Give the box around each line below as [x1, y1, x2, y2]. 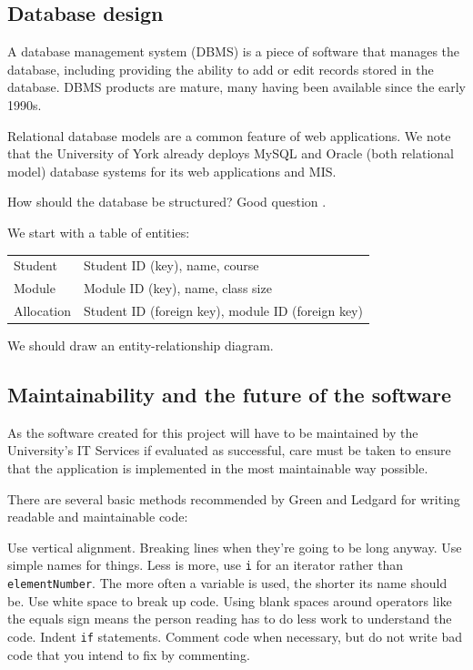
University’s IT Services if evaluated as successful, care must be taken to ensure [7, 441, 451, 460]
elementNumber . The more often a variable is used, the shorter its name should [7, 574, 448, 593]
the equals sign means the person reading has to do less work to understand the [7, 609, 452, 628]
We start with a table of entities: [7, 222, 190, 241]
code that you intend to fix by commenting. [7, 645, 250, 664]
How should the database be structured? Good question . [7, 192, 327, 211]
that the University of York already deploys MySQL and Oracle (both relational [7, 144, 454, 163]
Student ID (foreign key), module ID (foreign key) [84, 300, 363, 320]
